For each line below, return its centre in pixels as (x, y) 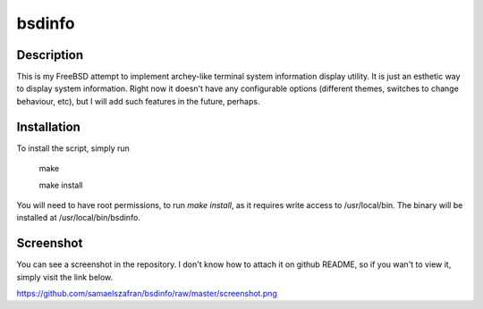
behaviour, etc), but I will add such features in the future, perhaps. (138, 101)
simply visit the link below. (65, 277)
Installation (48, 126)
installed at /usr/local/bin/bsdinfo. (78, 218)
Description (50, 55)
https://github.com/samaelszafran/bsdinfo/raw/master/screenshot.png (147, 293)
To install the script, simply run (73, 148)
